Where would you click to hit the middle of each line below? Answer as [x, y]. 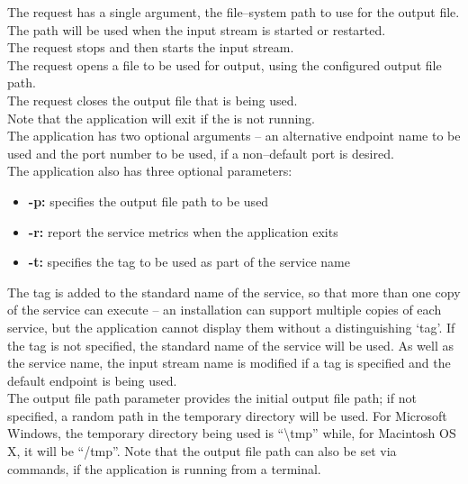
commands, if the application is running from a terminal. [164, 468]
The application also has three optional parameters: [150, 171]
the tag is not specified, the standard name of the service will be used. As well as [231, 345]
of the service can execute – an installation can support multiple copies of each [225, 310]
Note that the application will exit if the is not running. [161, 118]
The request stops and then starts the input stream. [151, 47]
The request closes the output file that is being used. [153, 100]
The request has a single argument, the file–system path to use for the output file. [234, 12]
